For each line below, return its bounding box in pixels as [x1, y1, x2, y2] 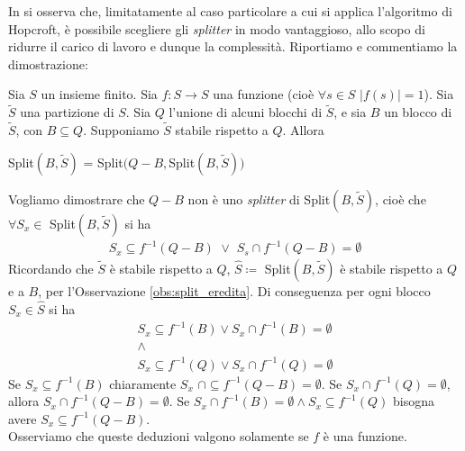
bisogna [392, 392, 434, 410]
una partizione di [20, 103, 114, 122]
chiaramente [109, 374, 177, 392]
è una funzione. [323, 427, 407, 446]
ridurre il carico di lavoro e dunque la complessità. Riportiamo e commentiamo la [8, 37, 458, 56]
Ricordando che [8, 259, 94, 278]
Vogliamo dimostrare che [8, 189, 145, 208]
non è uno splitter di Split [187, 189, 331, 208]
